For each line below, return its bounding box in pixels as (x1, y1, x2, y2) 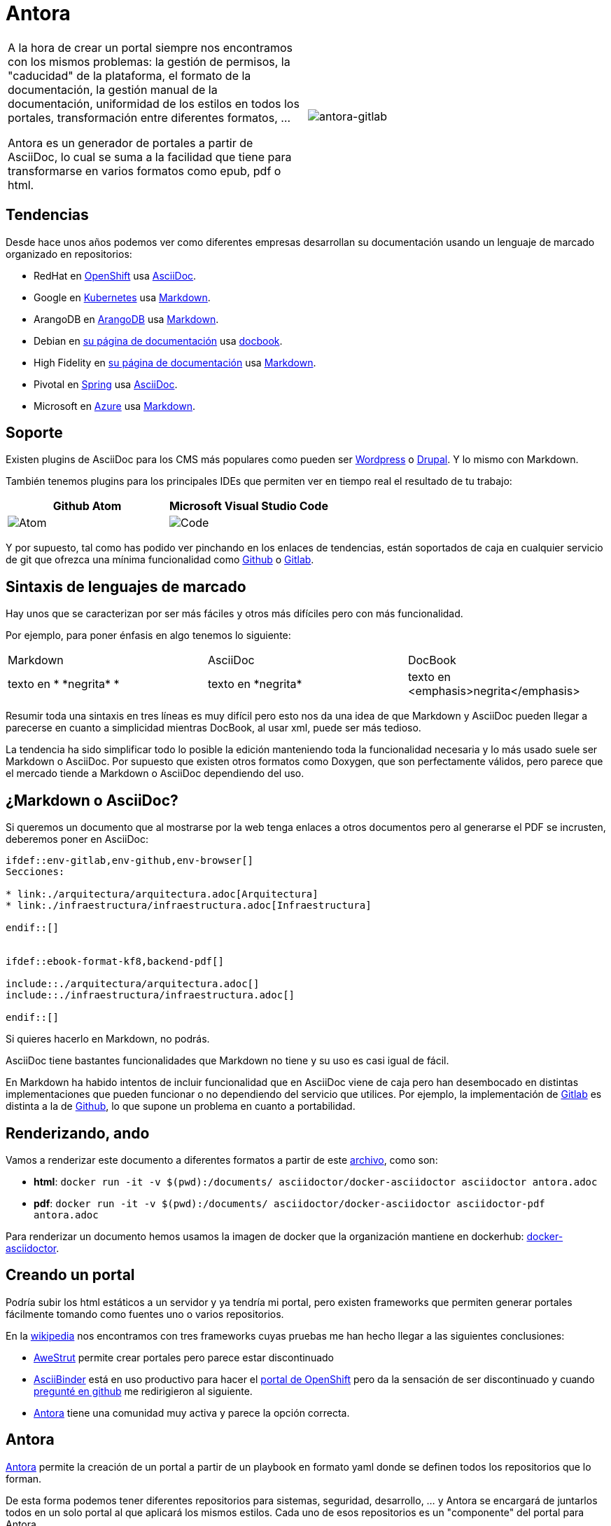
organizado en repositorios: (6, 247, 132, 260)
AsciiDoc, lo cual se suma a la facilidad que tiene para (8, 149, 292, 164)
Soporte (6, 424, 63, 442)
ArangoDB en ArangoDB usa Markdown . (34, 312, 219, 325)
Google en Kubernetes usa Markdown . (34, 291, 211, 303)
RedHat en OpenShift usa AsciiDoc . (34, 269, 197, 282)
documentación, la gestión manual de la (8, 82, 218, 97)
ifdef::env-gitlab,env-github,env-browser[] (6, 855, 254, 867)
